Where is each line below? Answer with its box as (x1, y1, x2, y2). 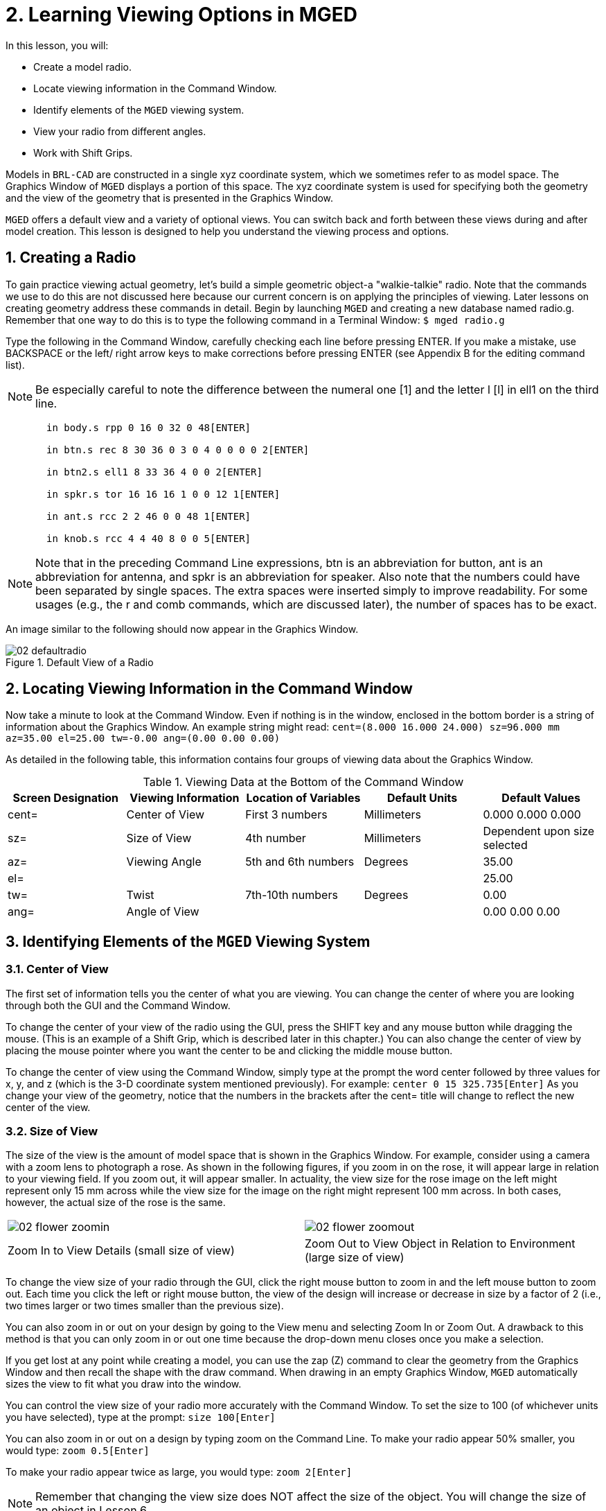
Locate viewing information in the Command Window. (33, 82, 277, 94)
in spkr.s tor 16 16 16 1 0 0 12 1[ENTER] (46, 488, 280, 500)
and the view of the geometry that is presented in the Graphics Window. (6, 191, 334, 204)
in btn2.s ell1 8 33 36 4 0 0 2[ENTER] (46, 466, 262, 478)
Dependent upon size (483, 824, 595, 839)
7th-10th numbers (245, 888, 338, 902)
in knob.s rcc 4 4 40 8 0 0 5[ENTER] (46, 532, 251, 544)
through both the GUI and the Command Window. (6, 999, 231, 1011)
